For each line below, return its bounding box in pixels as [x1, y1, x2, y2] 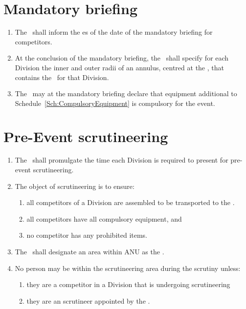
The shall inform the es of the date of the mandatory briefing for [15, 27, 213, 37]
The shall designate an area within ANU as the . [15, 246, 164, 256]
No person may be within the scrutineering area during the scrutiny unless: [15, 263, 241, 273]
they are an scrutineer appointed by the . [26, 295, 150, 306]
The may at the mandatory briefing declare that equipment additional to [15, 88, 237, 99]
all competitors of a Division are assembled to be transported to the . [26, 197, 235, 207]
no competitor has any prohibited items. [26, 230, 148, 240]
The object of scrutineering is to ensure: [15, 181, 134, 191]
